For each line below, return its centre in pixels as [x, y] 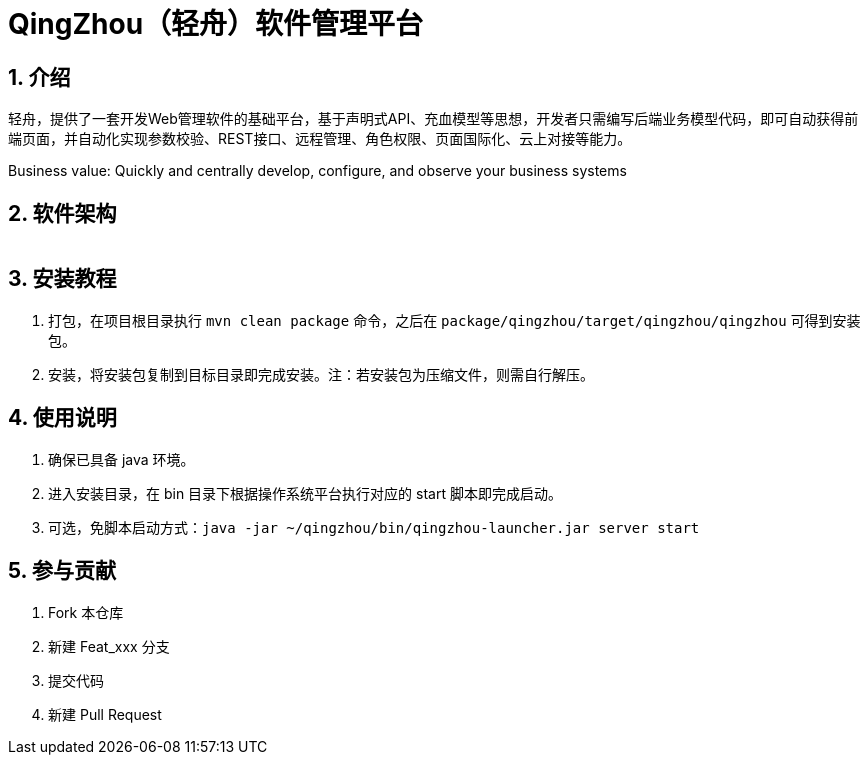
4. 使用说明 [62, 418]
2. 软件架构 [62, 213]
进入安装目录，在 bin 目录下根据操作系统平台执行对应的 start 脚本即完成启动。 [305, 493]
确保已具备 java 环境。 [121, 459]
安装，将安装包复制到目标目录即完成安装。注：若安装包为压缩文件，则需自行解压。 [321, 374]
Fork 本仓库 [86, 612]
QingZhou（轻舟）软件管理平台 [216, 24]
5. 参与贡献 [62, 571]
